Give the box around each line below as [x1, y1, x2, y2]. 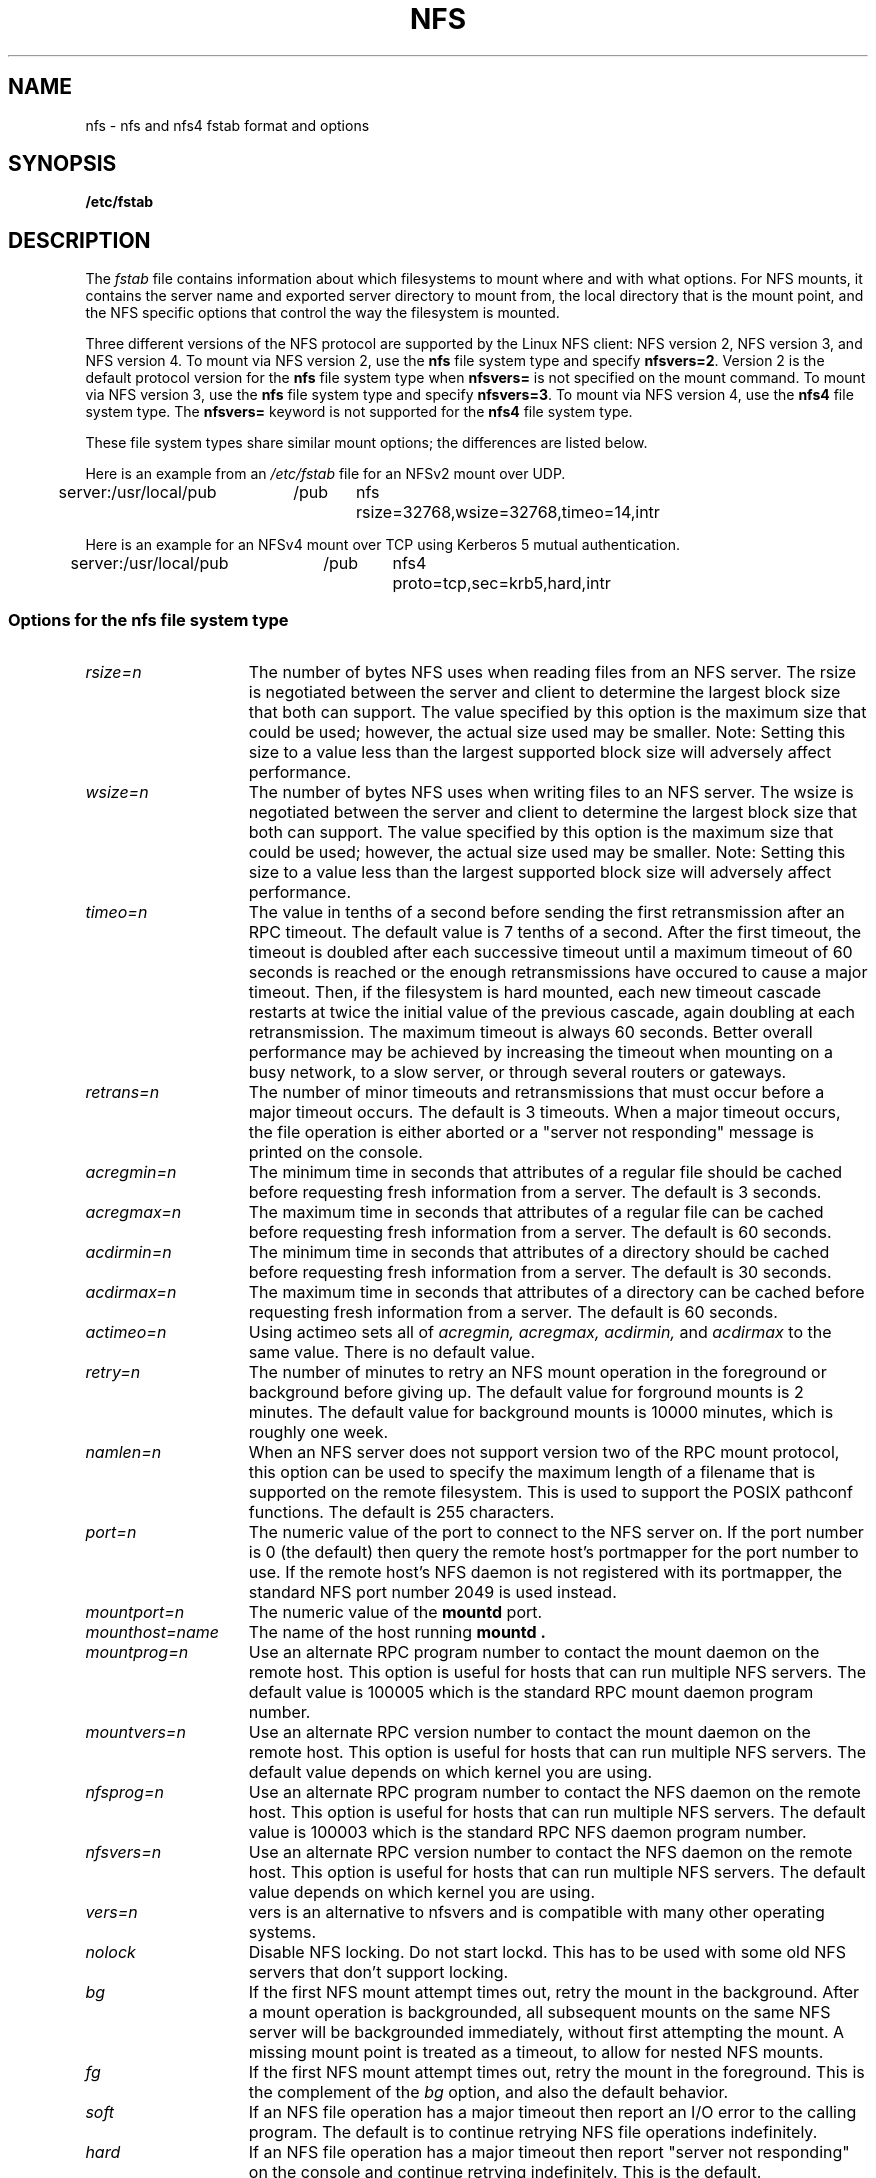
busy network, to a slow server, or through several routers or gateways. [248, 1062, 787, 1083]
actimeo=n [85, 1322, 167, 1343]
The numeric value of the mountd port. [248, 1602, 543, 1623]
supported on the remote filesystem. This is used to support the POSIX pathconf [248, 1482, 853, 1503]
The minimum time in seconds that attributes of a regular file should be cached [248, 1162, 843, 1183]
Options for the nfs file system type [8, 609, 289, 630]
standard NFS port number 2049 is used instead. [248, 1582, 617, 1603]
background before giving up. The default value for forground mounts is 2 [248, 1382, 804, 1403]
